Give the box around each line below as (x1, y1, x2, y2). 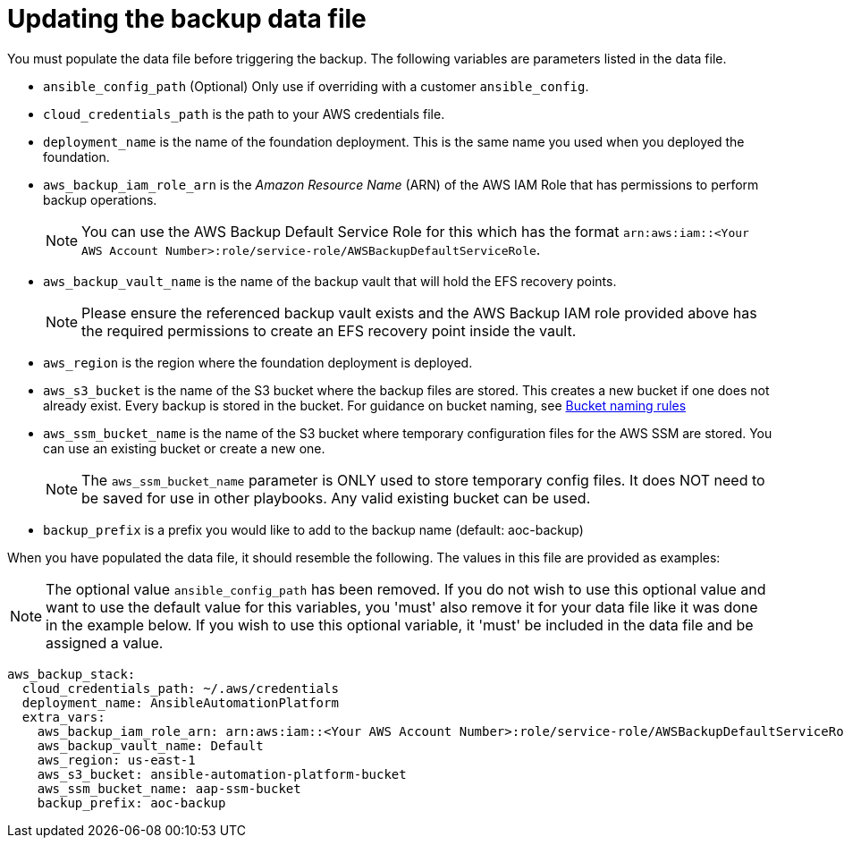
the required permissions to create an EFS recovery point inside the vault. (81, 321, 577, 340)
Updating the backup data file (7, 4, 367, 34)
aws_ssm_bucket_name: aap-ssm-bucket (37, 781, 301, 796)
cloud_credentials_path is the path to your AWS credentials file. (43, 106, 445, 122)
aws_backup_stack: (7, 666, 136, 681)
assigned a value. (46, 633, 164, 652)
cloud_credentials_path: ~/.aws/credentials (21, 680, 339, 696)
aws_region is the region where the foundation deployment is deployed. (43, 354, 473, 370)
